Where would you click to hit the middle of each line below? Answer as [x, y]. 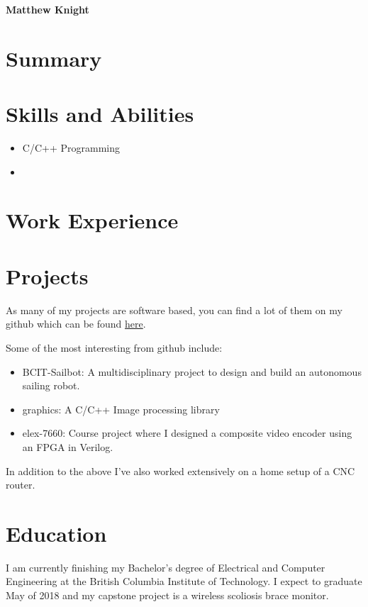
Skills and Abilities [100, 114]
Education [56, 533]
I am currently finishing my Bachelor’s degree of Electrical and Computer [166, 567]
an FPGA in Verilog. [68, 446]
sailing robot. [51, 385]
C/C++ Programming [71, 148]
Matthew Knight [48, 9]
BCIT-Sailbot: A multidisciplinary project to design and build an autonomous [192, 371]
